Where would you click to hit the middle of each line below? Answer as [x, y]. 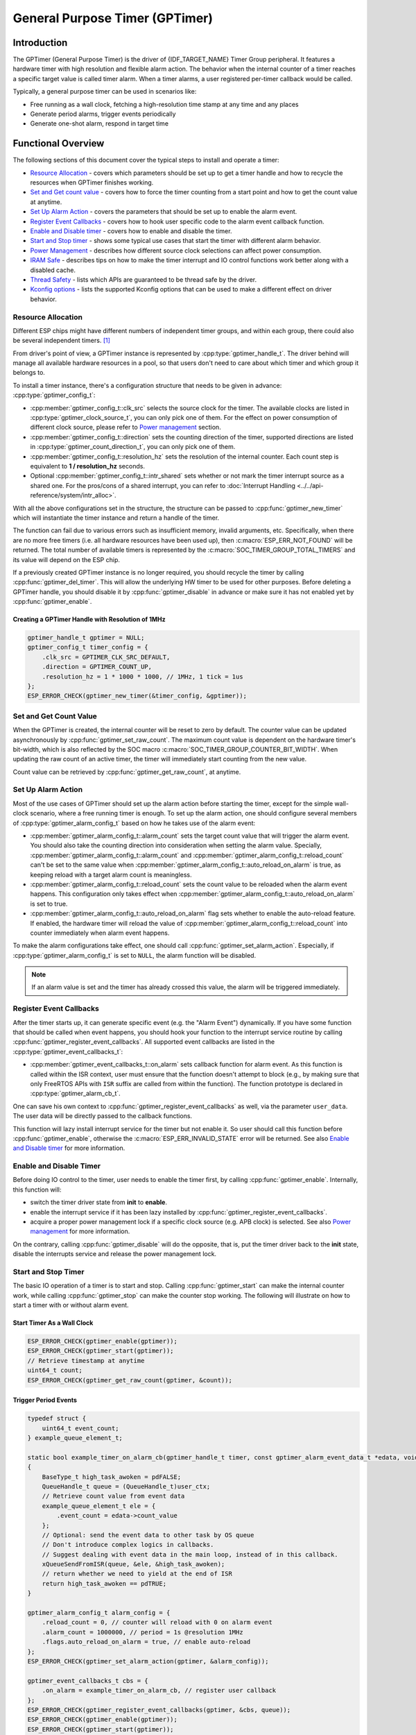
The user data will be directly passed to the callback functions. [103, 1116]
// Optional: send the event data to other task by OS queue [148, 1535]
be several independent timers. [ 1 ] [62, 341]
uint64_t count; [55, 1370]
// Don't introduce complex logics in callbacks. [128, 1545]
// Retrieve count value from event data [113, 1496]
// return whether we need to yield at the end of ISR [137, 1574]
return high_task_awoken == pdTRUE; [104, 1583]
